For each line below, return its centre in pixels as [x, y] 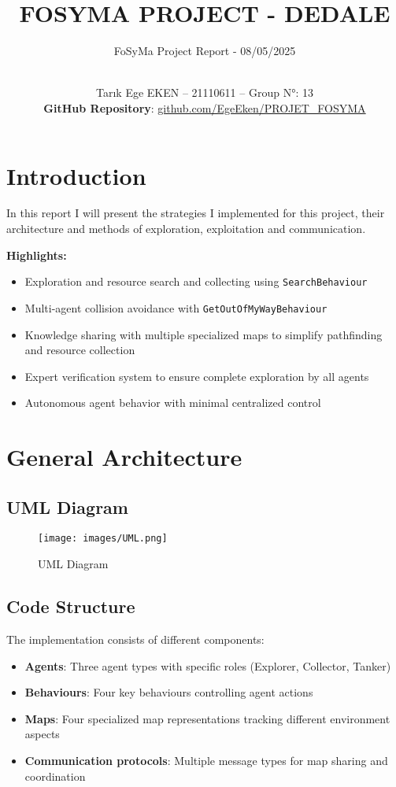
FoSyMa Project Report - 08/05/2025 [205, 51]
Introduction [76, 175]
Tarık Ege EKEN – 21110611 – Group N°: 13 [205, 92]
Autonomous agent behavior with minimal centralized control [173, 403]
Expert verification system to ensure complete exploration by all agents [197, 376]
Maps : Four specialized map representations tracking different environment [207, 718]
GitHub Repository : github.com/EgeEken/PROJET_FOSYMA [205, 107]
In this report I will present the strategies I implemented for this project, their [196, 213]
